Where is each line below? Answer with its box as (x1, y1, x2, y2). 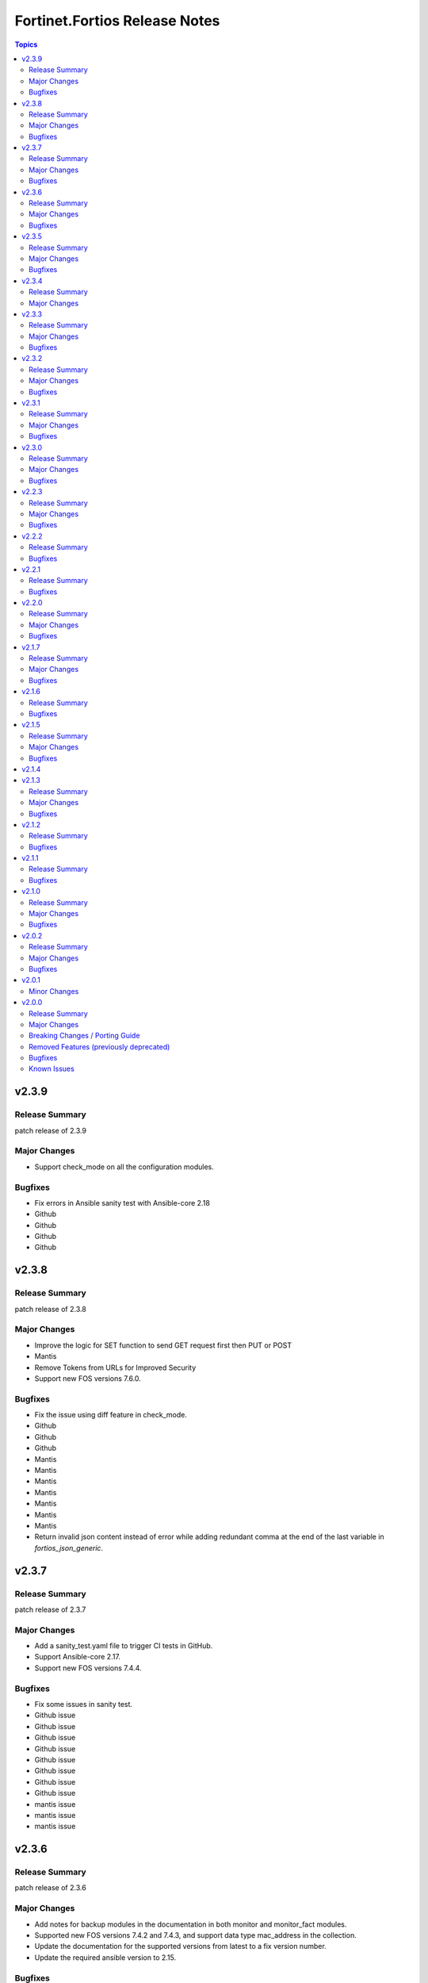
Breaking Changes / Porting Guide (29, 1031, 140, 1041)
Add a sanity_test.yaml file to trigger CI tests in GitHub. (34, 1641, 213, 1651)
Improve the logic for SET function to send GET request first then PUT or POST (34, 1341, 292, 1350)
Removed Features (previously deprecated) (29, 1041, 170, 1051)
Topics (14, 40, 38, 49)
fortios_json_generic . (34, 1543, 103, 1552)
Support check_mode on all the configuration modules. (34, 1162, 214, 1172)
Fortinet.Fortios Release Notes (14, 12, 220, 29)
